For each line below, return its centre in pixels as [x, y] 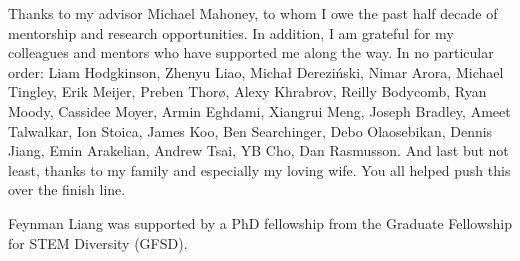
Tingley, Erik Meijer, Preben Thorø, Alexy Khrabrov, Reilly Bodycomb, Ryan [247, 91]
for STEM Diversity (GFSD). [98, 242]
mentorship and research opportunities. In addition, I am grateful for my [231, 32]
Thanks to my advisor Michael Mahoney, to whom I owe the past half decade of [253, 13]
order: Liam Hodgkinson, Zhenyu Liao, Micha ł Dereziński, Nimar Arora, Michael [256, 71]
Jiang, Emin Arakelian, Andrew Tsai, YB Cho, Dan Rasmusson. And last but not [258, 150]
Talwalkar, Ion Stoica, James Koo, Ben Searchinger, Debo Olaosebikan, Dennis [250, 130]
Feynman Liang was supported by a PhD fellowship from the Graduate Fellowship [260, 222]
